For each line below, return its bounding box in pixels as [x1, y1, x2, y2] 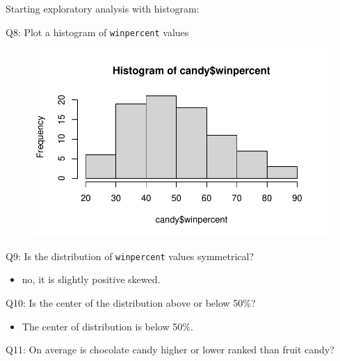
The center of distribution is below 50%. [22, 319, 193, 333]
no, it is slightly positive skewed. [22, 272, 161, 287]
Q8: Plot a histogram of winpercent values [6, 24, 189, 39]
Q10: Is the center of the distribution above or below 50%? [6, 295, 256, 310]
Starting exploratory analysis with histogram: [6, 1, 200, 15]
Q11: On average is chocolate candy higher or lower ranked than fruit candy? [6, 342, 334, 357]
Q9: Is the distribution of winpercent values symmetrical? [6, 248, 254, 263]
